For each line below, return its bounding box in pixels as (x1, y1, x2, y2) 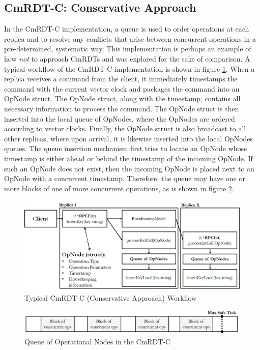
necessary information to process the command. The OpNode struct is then (4, 103, 239, 113)
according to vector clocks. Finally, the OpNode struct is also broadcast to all (4, 123, 246, 134)
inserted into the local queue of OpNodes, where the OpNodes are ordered (4, 113, 235, 124)
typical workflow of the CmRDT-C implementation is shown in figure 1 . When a (4, 63, 255, 74)
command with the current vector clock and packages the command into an (4, 83, 240, 94)
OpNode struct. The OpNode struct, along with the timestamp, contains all (4, 93, 241, 104)
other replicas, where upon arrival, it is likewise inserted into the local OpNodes (4, 133, 253, 143)
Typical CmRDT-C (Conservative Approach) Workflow (24, 293, 197, 303)
